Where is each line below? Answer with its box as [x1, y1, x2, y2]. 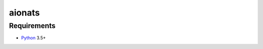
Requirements [9, 21, 56, 30]
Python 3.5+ [21, 35, 46, 41]
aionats [9, 7, 40, 18]
